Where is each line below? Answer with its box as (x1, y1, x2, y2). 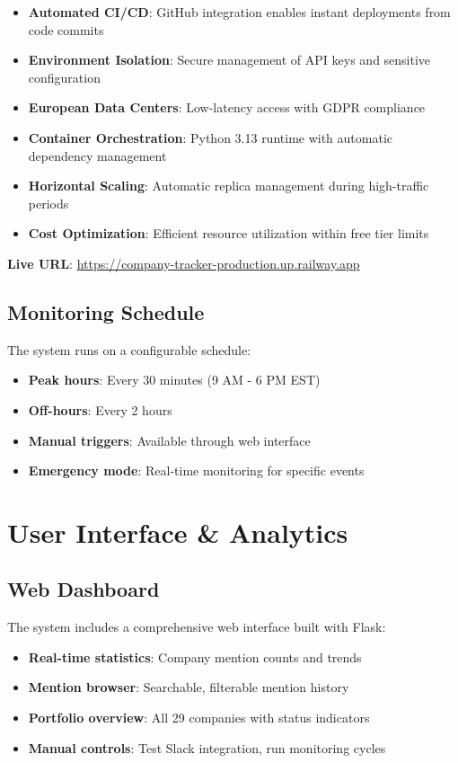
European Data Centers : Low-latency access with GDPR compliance (28, 98, 426, 117)
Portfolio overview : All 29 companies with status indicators (28, 708, 370, 727)
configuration (28, 67, 101, 86)
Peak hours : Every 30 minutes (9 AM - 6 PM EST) (28, 370, 321, 389)
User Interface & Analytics (7, 513, 348, 550)
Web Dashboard (7, 575, 160, 603)
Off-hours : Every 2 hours (28, 400, 172, 419)
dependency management (28, 146, 167, 164)
